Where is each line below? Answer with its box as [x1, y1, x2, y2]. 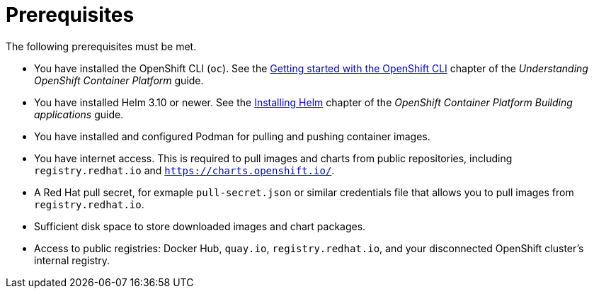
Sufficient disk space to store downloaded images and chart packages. [34, 220, 366, 232]
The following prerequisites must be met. [6, 40, 197, 52]
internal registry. [34, 254, 110, 266]
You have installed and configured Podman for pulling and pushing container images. [34, 130, 430, 142]
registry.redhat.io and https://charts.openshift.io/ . [34, 164, 335, 176]
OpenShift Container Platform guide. [34, 74, 204, 86]
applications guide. [34, 108, 124, 120]
